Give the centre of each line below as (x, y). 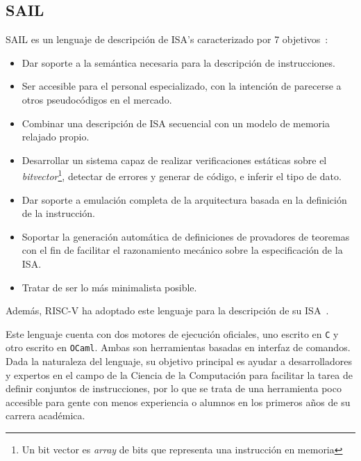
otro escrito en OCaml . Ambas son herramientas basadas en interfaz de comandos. (178, 347)
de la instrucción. (58, 213)
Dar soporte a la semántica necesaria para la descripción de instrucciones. (178, 62)
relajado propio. (56, 137)
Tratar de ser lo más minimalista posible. (109, 287)
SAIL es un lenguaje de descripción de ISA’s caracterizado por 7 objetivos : (167, 39)
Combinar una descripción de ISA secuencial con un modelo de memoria (176, 123)
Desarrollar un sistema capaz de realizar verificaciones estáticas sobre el (174, 160)
